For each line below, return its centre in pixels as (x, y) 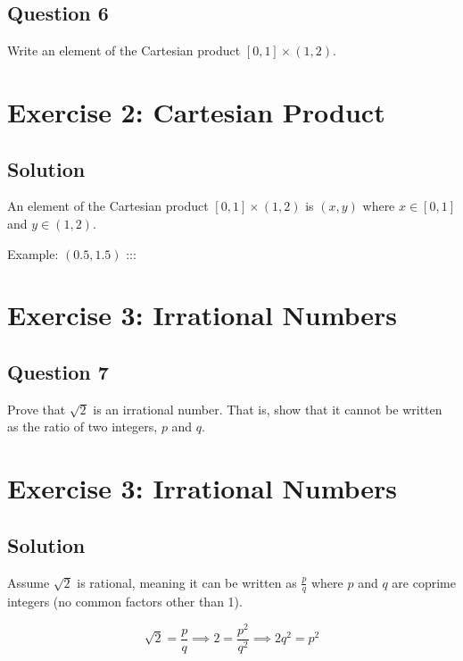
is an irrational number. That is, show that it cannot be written (268, 409)
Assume (29, 582)
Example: (33, 253)
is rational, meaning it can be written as (187, 582)
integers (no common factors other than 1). (125, 602)
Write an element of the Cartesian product (124, 50)
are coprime (424, 582)
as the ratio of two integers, (83, 427)
